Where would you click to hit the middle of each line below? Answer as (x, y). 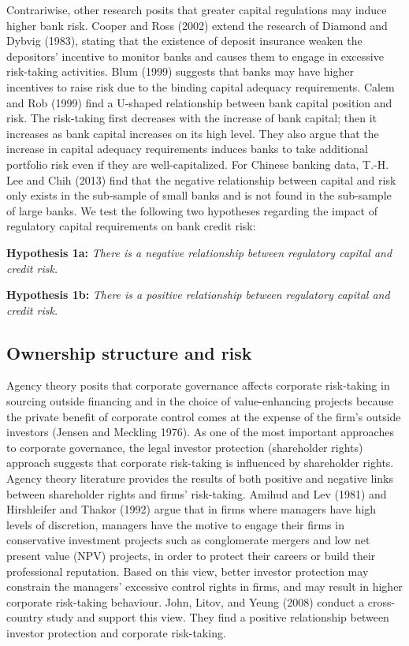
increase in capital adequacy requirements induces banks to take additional (187, 149)
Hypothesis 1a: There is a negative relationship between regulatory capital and (199, 252)
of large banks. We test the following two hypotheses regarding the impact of (192, 210)
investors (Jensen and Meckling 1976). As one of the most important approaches (200, 432)
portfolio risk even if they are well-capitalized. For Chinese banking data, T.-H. (198, 164)
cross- (381, 601)
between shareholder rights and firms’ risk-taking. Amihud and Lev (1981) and (197, 493)
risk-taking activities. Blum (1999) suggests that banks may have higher (180, 71)
